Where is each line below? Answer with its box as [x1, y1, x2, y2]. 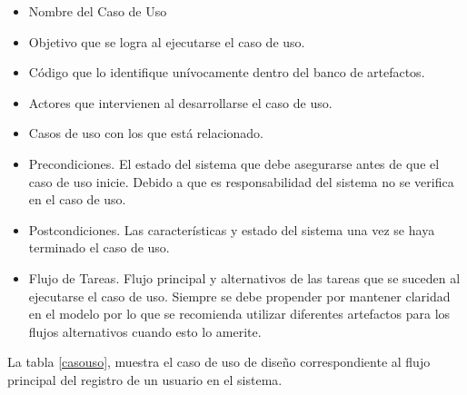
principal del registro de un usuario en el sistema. [7, 370, 283, 389]
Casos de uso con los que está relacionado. [28, 123, 264, 143]
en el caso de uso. [28, 190, 126, 209]
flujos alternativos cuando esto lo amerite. [28, 321, 262, 341]
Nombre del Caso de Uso [28, 2, 167, 20]
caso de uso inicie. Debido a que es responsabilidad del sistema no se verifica [28, 172, 454, 191]
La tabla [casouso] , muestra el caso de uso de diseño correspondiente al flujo [7, 352, 431, 371]
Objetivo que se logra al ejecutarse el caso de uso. [28, 32, 305, 51]
